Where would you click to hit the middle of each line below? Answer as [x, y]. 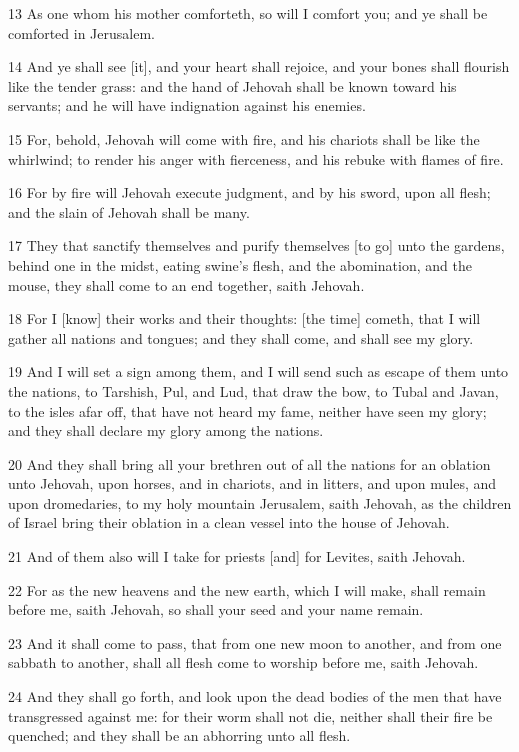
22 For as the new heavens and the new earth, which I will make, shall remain [247, 589]
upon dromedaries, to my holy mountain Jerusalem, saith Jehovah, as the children [260, 502]
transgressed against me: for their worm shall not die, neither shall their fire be [250, 715]
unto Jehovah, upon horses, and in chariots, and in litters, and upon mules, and [252, 483]
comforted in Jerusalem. [81, 32]
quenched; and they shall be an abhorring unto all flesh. [179, 735]
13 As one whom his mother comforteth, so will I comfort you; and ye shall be [248, 13]
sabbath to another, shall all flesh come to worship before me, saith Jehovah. [243, 662]
